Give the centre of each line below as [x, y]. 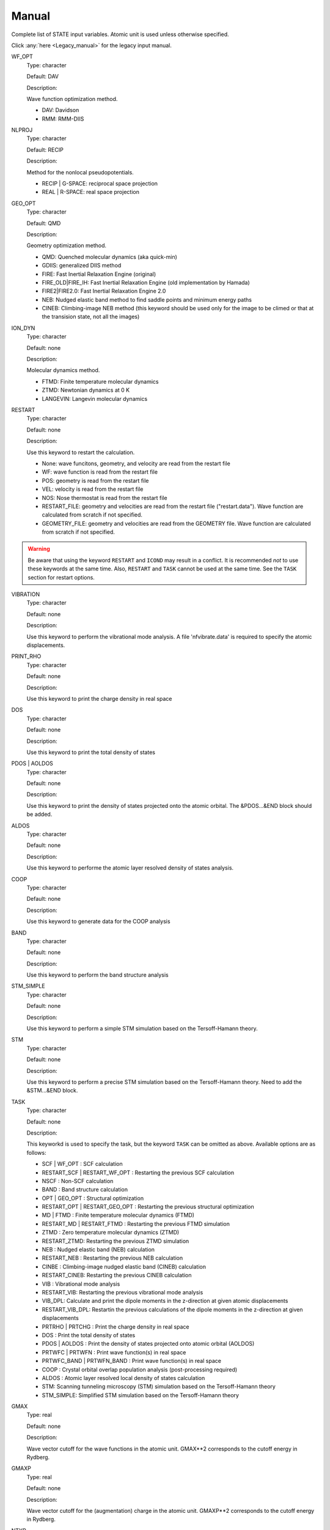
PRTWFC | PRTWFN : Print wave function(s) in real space [114, 1352]
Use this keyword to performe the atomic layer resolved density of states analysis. [130, 868]
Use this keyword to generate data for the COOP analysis [98, 922]
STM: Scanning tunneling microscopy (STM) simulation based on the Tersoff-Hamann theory [159, 1387]
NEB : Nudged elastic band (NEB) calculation [98, 1250]
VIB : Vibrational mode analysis [81, 1284]
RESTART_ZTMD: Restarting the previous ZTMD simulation [116, 1241]
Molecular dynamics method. [63, 370]
